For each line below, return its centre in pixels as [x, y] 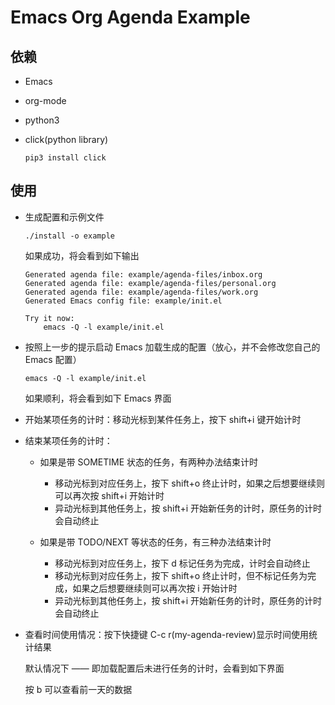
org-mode [45, 100]
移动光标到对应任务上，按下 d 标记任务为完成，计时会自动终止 [182, 563]
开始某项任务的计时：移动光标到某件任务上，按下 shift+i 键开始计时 [163, 419]
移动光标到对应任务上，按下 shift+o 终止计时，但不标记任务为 [181, 575]
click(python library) [66, 139]
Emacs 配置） [53, 359]
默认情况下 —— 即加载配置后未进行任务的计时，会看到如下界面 [154, 668]
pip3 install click [65, 158]
